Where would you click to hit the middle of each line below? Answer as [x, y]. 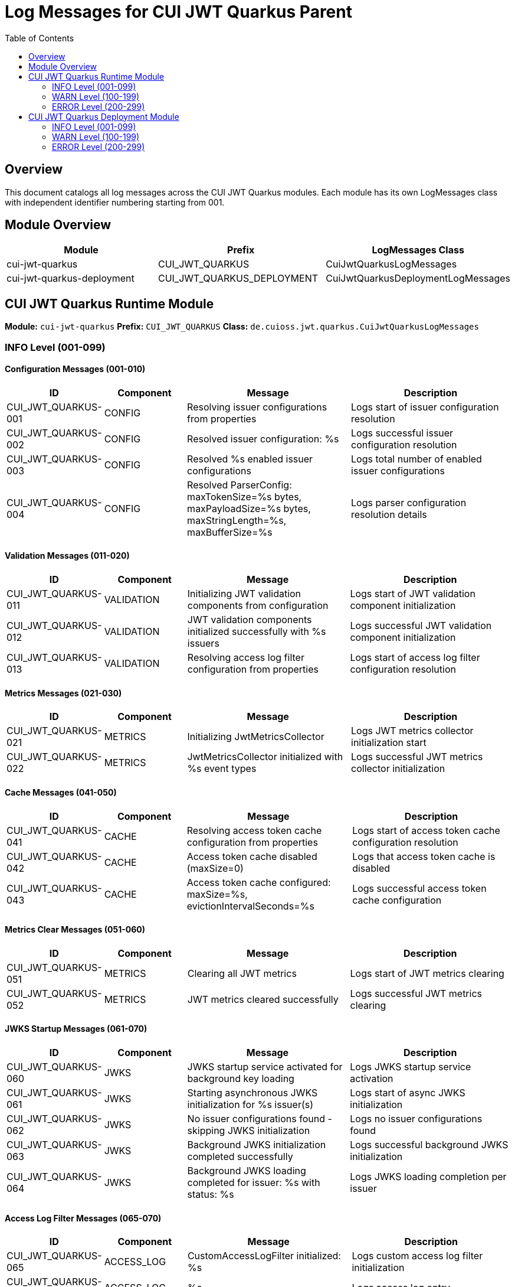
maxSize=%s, [217, 894]
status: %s [211, 1194]
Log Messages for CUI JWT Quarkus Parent [178, 12]
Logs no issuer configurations [416, 1118]
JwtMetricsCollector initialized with [265, 757]
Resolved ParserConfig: [240, 485]
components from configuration [258, 606]
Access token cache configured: [259, 882]
